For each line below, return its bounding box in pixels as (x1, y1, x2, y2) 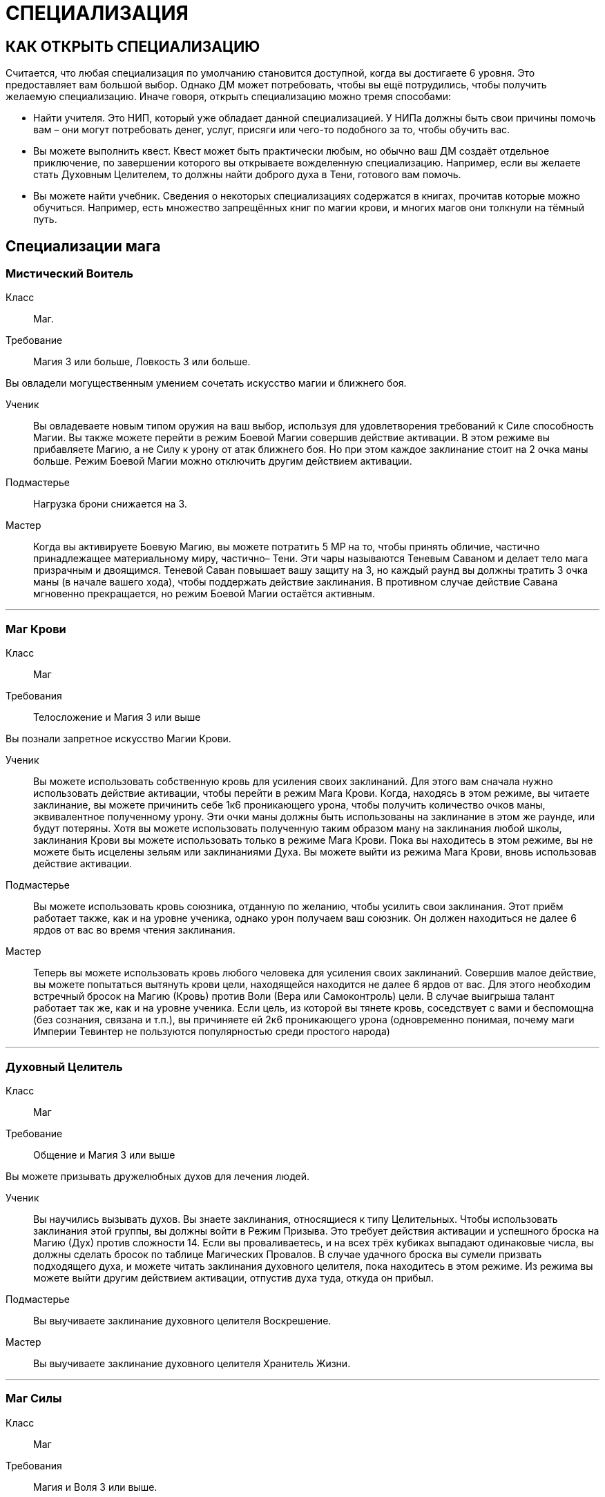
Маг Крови (6, 621, 66, 636)
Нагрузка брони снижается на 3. (33, 498, 187, 510)
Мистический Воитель (6, 267, 133, 281)
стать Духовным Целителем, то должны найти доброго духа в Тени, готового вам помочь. (33, 168, 461, 181)
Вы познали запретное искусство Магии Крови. (6, 733, 231, 745)
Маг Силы (6, 1391, 62, 1406)
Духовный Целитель (6, 1059, 123, 1074)
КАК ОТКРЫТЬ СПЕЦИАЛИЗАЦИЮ (6, 37, 260, 55)
